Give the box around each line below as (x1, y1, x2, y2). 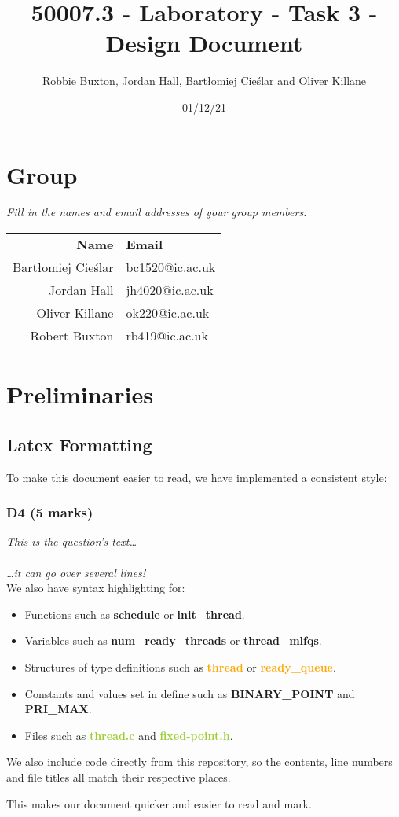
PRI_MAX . (24, 701, 92, 717)
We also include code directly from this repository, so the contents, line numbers (6, 753, 393, 770)
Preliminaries (6, 378, 153, 410)
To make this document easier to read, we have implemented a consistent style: (6, 469, 387, 485)
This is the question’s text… (6, 533, 137, 550)
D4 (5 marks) (6, 502, 93, 522)
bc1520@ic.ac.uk (126, 258, 216, 277)
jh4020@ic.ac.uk (126, 281, 214, 300)
